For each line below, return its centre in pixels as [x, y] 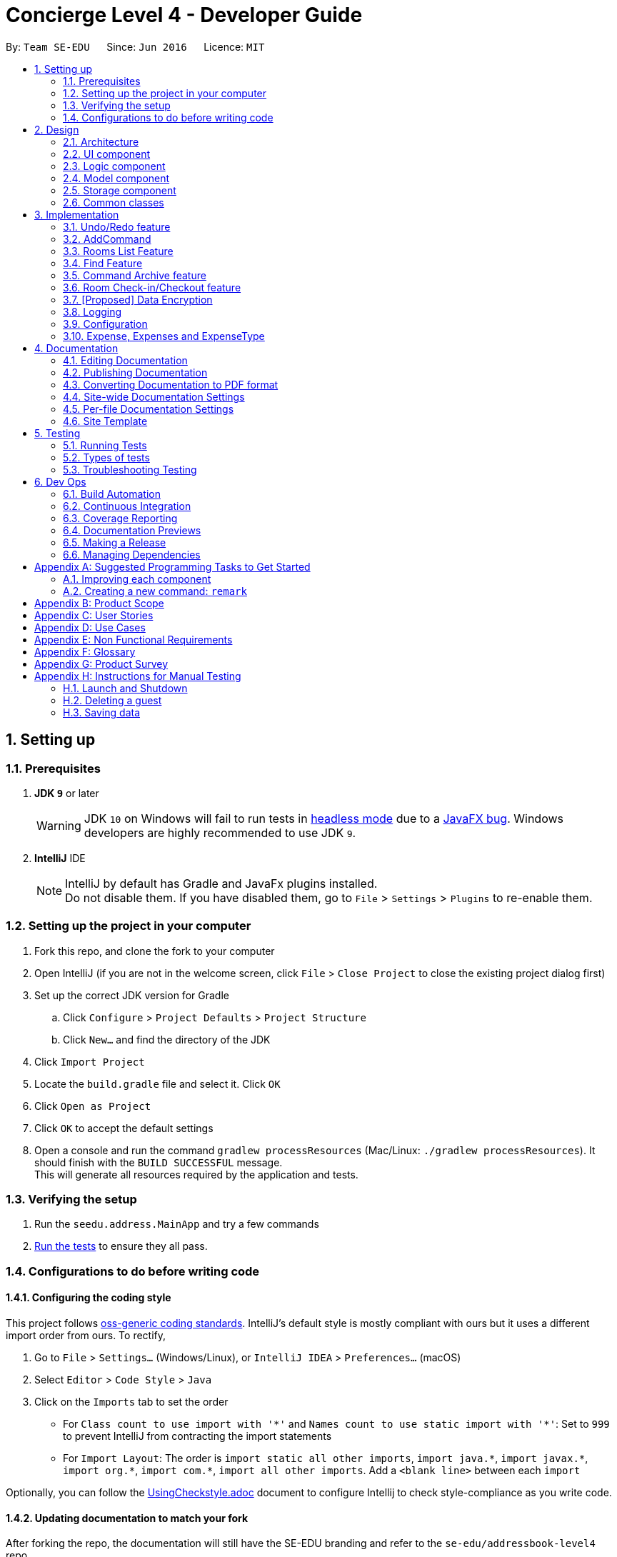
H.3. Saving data [102, 712]
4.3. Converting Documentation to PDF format [171, 384]
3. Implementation [77, 214]
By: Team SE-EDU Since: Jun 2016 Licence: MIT [135, 46]
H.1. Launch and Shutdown [125, 688]
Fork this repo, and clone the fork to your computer [155, 951]
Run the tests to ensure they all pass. [121, 1246]
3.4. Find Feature [103, 263]
